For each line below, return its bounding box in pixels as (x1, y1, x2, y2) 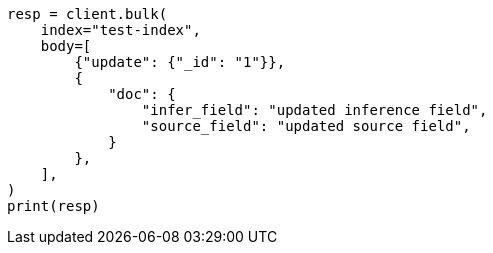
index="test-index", (40, 22, 201, 38)
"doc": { (108, 86, 176, 102)
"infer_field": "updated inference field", (141, 102, 488, 118)
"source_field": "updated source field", (141, 118, 471, 134)
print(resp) (7, 198, 100, 214)
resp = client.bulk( (7, 6, 168, 22)
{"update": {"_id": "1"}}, (74, 54, 286, 70)
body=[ (40, 38, 92, 54)
